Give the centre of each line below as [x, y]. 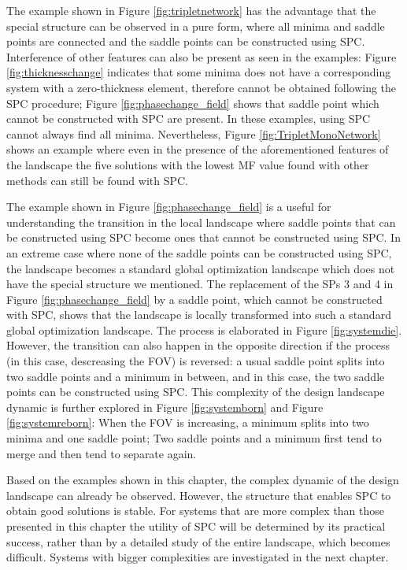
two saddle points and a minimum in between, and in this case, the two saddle [196, 376]
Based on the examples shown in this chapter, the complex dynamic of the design [203, 480]
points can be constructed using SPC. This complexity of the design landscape [196, 392]
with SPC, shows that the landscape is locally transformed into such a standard [199, 315]
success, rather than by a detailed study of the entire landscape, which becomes [198, 541]
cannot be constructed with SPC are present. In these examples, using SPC [189, 118]
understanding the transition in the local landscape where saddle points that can [201, 222]
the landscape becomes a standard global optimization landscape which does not [201, 268]
